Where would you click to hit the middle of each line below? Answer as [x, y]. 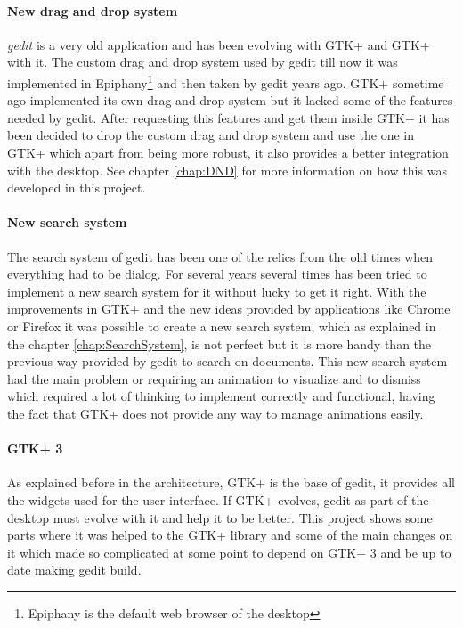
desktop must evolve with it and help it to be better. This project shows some [220, 517]
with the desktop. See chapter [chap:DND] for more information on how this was [227, 170]
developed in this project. [77, 188]
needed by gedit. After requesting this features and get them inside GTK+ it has [228, 117]
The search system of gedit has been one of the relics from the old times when [220, 256]
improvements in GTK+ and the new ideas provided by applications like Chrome [229, 309]
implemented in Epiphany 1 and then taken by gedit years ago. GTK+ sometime [226, 81]
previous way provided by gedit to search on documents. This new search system [227, 361]
